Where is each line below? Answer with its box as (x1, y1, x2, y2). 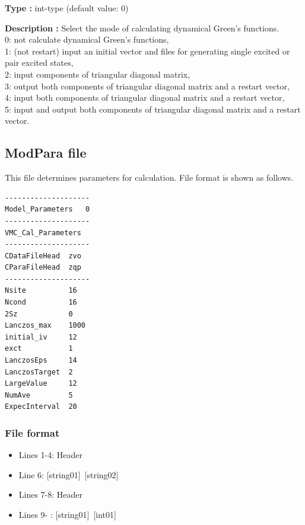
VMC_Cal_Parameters (5, 228, 81, 237)
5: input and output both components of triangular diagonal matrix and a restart (5, 103, 301, 115)
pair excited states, (5, 56, 74, 69)
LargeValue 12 (5, 379, 77, 388)
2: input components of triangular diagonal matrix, (5, 68, 190, 80)
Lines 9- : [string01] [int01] (18, 508, 116, 521)
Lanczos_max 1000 (5, 321, 86, 330)
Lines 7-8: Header (18, 488, 83, 501)
